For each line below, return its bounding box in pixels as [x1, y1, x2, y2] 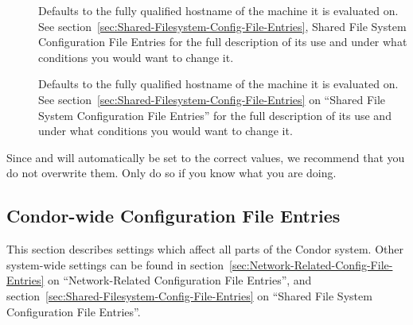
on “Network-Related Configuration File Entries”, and [48, 272, 312, 288]
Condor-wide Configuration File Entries [6, 203, 341, 228]
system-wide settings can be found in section [6, 256, 224, 273]
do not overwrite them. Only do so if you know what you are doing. [6, 164, 337, 181]
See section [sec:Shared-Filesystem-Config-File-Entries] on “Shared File [38, 91, 386, 107]
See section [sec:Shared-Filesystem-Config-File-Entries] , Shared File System [38, 17, 407, 34]
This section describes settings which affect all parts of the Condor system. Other [6, 241, 403, 257]
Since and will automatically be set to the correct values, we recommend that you [6, 149, 405, 165]
